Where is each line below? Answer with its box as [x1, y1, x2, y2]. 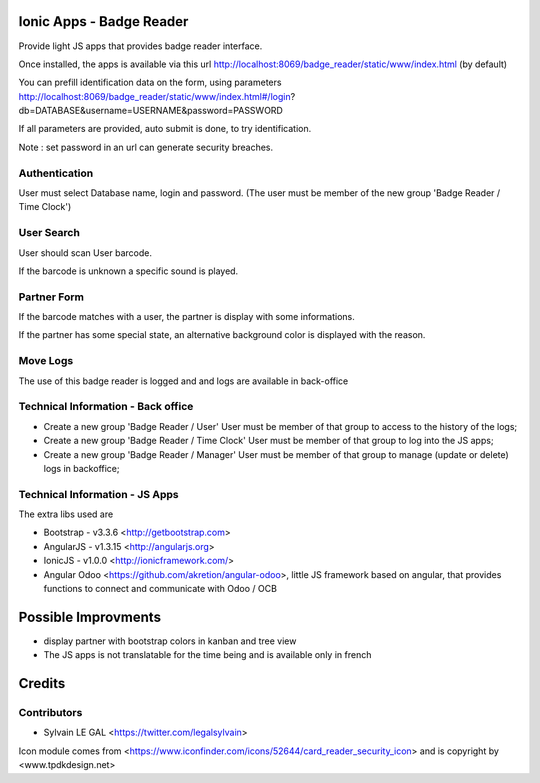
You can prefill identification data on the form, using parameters [18, 76, 282, 89]
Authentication [18, 166, 94, 180]
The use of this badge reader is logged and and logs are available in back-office [18, 375, 349, 387]
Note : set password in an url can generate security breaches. [18, 141, 274, 153]
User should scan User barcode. [18, 246, 152, 259]
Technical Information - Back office [18, 400, 194, 414]
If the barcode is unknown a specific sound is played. [18, 265, 239, 277]
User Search [18, 226, 80, 240]
